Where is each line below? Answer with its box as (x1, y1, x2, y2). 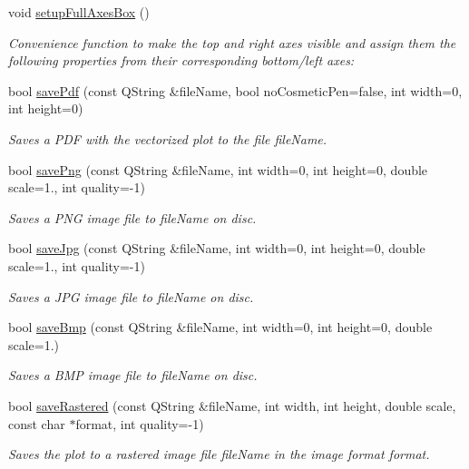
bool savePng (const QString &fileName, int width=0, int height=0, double (8, 160, 428, 179)
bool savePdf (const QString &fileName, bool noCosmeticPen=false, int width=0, (8, 81, 463, 100)
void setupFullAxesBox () (8, 3, 150, 21)
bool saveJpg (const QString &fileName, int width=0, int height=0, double (8, 239, 425, 258)
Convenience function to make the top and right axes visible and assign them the (8, 33, 456, 52)
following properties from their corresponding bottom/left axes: (8, 51, 355, 70)
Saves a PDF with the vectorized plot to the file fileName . (8, 129, 327, 148)
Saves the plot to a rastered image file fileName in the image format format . (8, 445, 430, 464)
